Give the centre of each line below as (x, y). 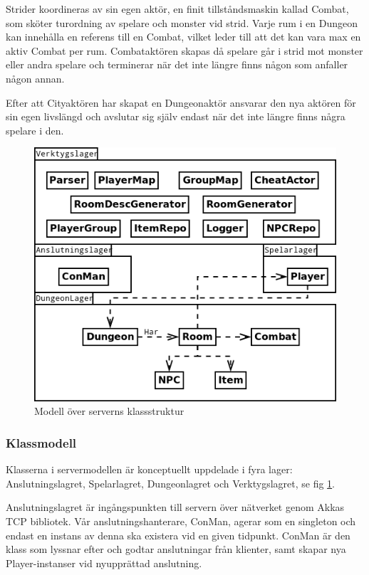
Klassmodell (41, 442)
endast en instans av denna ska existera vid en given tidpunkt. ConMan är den (178, 535)
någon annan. (35, 78)
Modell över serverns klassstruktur (109, 411)
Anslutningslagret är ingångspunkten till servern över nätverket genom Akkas (175, 507)
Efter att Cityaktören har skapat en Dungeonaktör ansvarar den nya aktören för (181, 102)
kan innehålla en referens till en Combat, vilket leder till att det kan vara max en (183, 37)
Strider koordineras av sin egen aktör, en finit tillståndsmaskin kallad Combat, (177, 9)
